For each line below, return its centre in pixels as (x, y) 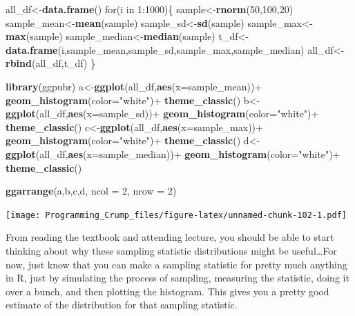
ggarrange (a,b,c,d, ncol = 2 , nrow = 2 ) (91, 191)
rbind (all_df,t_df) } (51, 63)
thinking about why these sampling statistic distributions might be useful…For (171, 250)
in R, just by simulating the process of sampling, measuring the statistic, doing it (177, 278)
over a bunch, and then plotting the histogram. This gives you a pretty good (167, 291)
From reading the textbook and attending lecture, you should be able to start (170, 237)
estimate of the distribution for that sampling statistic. (122, 305)
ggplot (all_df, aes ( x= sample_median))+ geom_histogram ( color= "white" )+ (173, 154)
